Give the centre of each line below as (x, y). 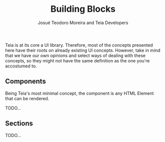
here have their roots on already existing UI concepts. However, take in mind (83, 50)
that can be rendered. (27, 98)
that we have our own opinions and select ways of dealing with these (75, 56)
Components (25, 81)
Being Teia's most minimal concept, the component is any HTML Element (80, 93)
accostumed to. (21, 66)
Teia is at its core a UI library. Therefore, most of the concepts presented (79, 45)
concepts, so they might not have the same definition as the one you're (78, 60)
